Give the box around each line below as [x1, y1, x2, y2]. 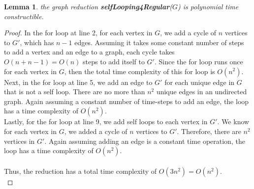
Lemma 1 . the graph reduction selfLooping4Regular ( [4, 1, 173, 11]
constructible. [4, 11, 44, 21]
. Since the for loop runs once [154, 56, 243, 66]
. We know [217, 116, 250, 127]
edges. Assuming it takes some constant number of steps [74, 37, 244, 47]
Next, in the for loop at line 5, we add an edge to [4, 77, 153, 87]
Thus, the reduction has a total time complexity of [4, 165, 157, 176]
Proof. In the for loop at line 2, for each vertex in [4, 27, 153, 38]
